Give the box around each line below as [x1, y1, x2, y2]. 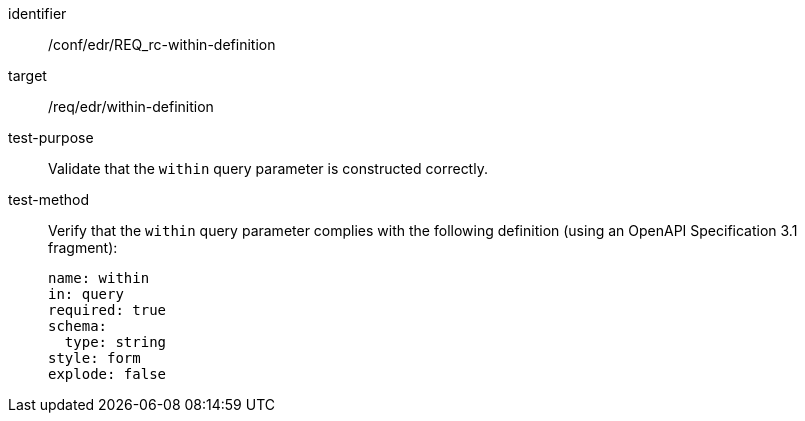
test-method [8, 191, 89, 208]
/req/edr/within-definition [48, 98, 214, 115]
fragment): [48, 239, 118, 256]
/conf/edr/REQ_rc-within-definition [48, 36, 276, 53]
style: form [48, 350, 141, 366]
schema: [48, 318, 108, 334]
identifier [8, 5, 67, 22]
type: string [64, 334, 167, 350]
